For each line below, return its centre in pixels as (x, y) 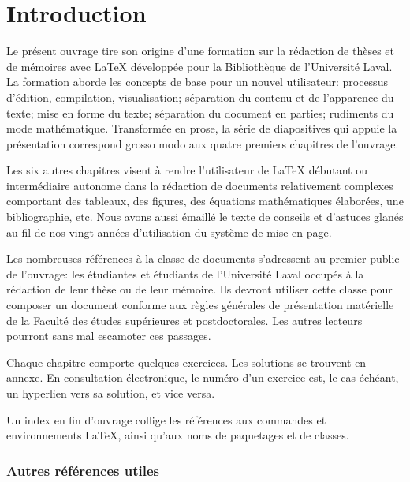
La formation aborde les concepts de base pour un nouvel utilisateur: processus (197, 82)
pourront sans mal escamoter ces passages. (109, 336)
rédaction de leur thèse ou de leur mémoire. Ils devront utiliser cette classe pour (199, 289)
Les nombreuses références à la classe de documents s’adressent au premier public (203, 258)
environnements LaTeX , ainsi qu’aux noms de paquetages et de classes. (178, 435)
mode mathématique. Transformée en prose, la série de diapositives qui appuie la (202, 128)
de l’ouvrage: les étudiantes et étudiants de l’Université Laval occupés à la (185, 273)
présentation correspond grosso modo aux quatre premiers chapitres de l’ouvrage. (203, 143)
